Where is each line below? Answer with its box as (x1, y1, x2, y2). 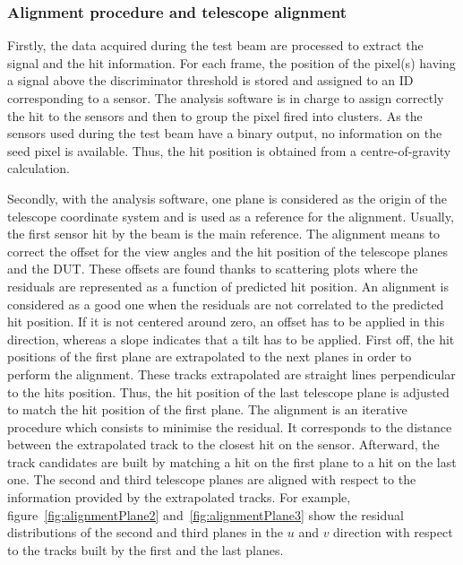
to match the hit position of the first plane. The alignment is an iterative (7, 400, 407, 419)
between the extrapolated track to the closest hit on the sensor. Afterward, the (7, 435, 440, 454)
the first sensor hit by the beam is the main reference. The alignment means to (7, 224, 441, 243)
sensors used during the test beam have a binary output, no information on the (7, 124, 442, 143)
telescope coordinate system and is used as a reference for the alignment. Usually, (7, 206, 454, 225)
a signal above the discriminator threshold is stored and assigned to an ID (7, 71, 414, 90)
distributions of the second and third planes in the (7, 523, 284, 542)
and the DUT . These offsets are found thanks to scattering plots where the (7, 259, 418, 278)
